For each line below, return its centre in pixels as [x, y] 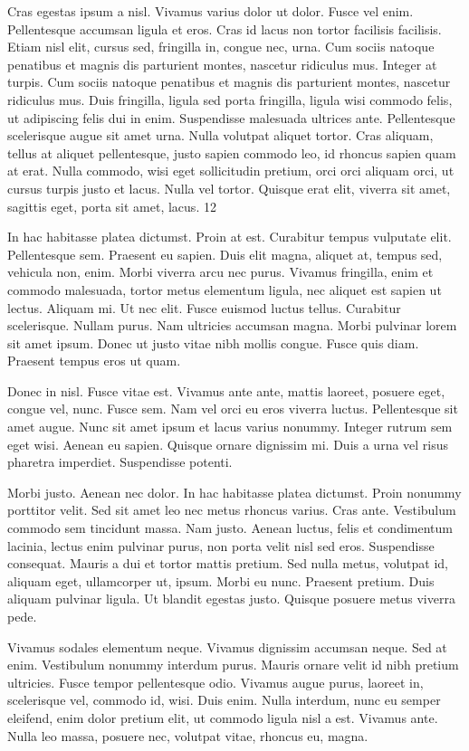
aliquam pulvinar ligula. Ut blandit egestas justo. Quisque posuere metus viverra [231, 599]
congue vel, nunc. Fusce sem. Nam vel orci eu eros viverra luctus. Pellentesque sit [233, 409]
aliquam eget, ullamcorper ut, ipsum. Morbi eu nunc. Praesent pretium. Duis [221, 580]
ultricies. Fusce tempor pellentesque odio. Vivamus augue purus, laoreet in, [215, 682]
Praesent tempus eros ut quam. [94, 361]
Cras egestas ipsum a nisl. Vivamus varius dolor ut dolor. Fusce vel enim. [211, 11]
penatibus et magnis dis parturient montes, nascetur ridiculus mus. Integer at [222, 64]
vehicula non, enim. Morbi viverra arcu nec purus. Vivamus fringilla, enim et [220, 272]
